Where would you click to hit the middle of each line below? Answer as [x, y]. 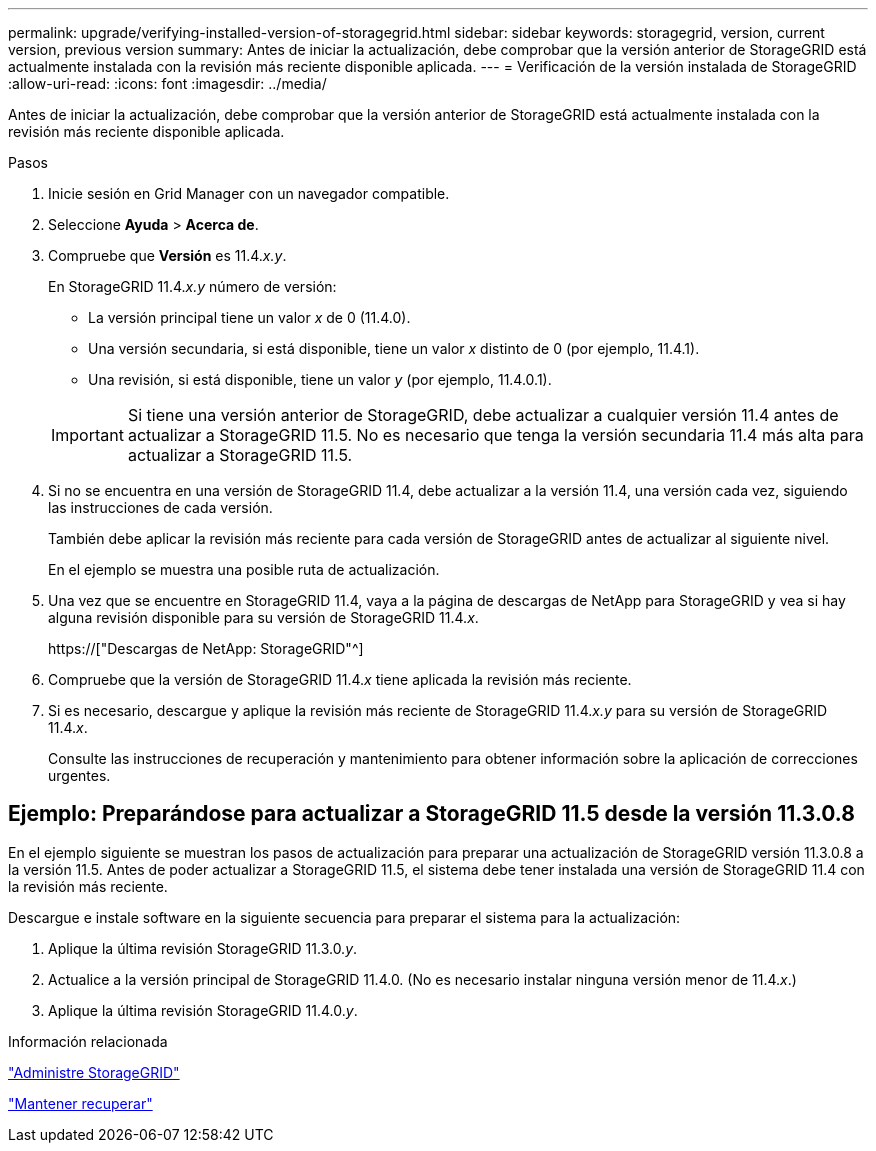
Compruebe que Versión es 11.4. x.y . [167, 255]
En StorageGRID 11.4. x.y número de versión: [192, 286]
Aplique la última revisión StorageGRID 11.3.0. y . [203, 948]
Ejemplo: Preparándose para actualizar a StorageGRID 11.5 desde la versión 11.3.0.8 [431, 814]
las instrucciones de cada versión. [160, 507]
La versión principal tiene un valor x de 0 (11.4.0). [249, 317]
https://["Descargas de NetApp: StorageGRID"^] [206, 648]
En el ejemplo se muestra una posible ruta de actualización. [244, 569]
